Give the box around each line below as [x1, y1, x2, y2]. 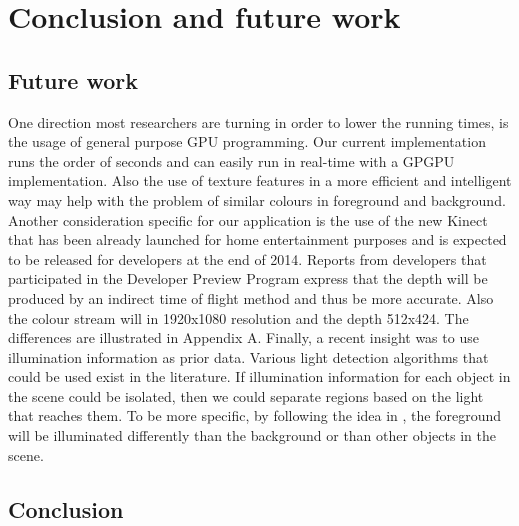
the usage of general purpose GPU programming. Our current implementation [8, 131, 486, 152]
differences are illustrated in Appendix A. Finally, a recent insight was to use [8, 327, 479, 348]
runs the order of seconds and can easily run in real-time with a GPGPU [8, 150, 455, 171]
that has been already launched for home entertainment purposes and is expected [8, 229, 507, 250]
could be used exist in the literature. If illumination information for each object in [8, 366, 511, 387]
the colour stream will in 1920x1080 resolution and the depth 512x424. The [8, 307, 469, 328]
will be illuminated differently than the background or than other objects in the [8, 425, 496, 446]
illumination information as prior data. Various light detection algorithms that [8, 346, 489, 367]
